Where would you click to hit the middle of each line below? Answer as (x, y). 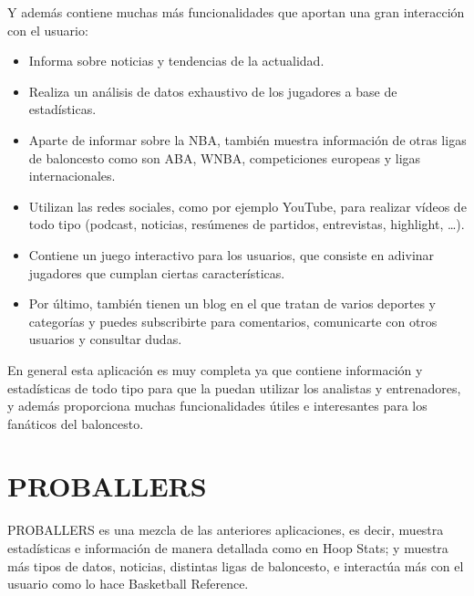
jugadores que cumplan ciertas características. (157, 272)
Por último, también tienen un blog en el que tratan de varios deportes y (232, 303)
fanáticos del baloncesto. (76, 423)
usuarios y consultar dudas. (105, 339)
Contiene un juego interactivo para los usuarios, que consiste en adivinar (232, 254)
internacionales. (72, 176)
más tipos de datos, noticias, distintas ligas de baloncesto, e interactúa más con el (236, 565)
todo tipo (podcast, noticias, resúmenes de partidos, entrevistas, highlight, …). (247, 224)
